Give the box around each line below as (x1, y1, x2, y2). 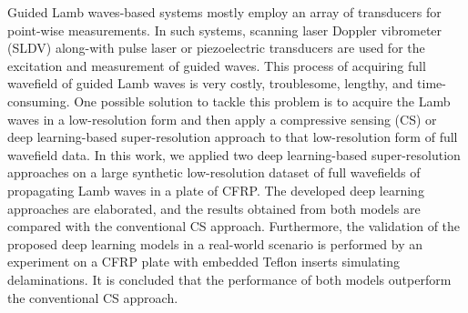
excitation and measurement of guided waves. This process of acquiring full (7, 56, 426, 75)
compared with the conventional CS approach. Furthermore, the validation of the (7, 217, 461, 236)
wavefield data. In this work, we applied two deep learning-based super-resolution (7, 145, 461, 164)
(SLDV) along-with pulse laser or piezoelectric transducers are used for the (7, 38, 425, 57)
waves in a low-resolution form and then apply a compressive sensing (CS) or (7, 109, 437, 128)
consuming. (7, 91, 70, 110)
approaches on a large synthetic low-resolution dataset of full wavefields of (7, 163, 421, 182)
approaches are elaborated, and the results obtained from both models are (7, 198, 421, 217)
